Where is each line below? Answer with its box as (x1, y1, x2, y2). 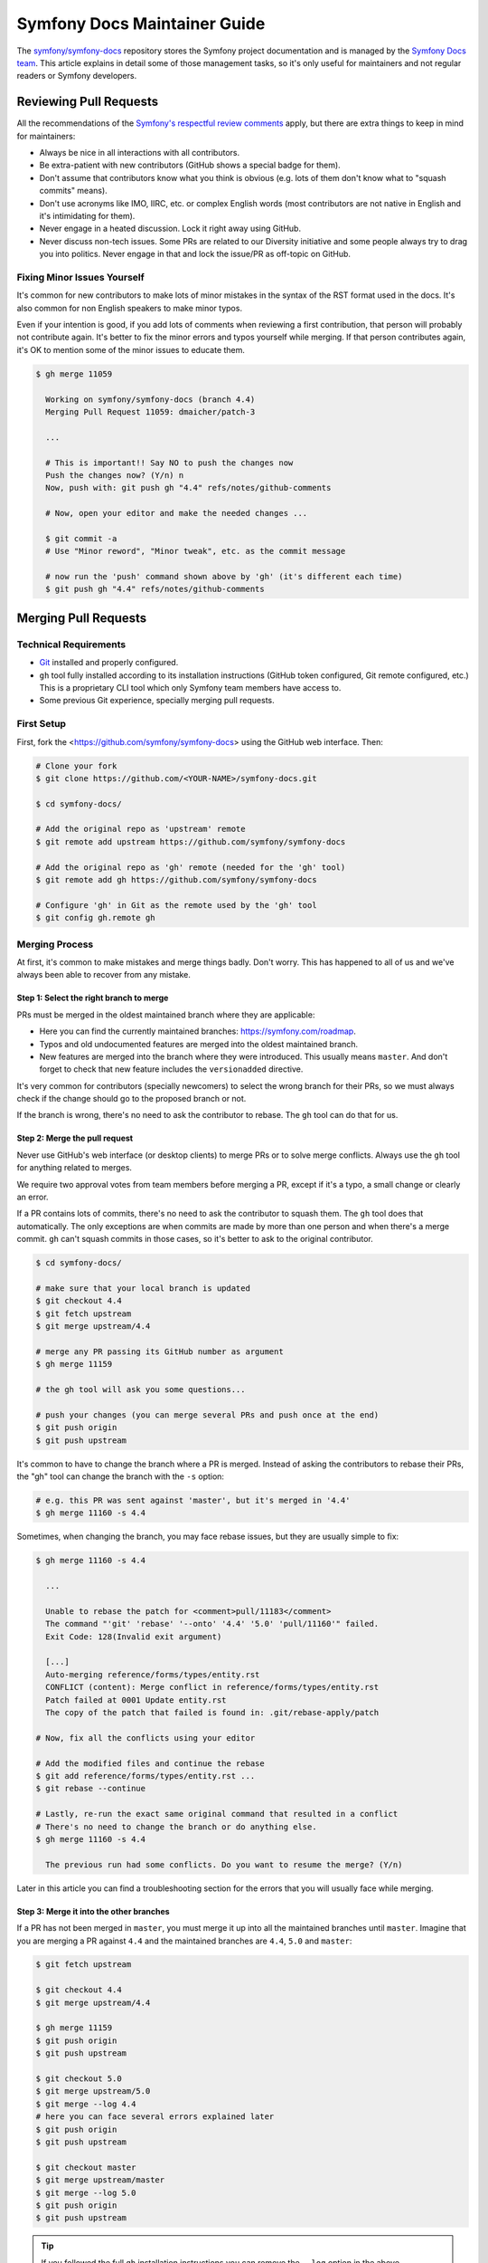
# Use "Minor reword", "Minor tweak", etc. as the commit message (45, 546, 346, 557)
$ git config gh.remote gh (35, 912, 155, 923)
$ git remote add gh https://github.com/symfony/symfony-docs (35, 874, 317, 885)
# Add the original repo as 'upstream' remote (35, 824, 246, 835)
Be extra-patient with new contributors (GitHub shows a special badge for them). (39, 159, 341, 171)
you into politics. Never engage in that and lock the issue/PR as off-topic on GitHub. (39, 249, 352, 260)
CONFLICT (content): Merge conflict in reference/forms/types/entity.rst (45, 1682, 380, 1693)
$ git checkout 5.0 (35, 2074, 122, 2084)
